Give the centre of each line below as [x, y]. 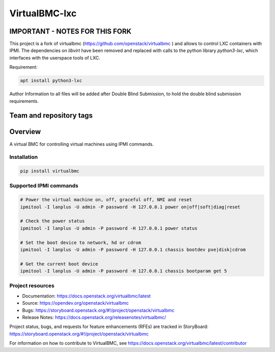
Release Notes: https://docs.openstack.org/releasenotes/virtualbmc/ [94, 317]
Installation [24, 157]
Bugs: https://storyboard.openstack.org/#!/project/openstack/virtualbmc [99, 310]
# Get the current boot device [59, 264]
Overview [25, 132]
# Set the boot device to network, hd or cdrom [80, 242]
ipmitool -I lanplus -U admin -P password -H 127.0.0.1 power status [109, 228]
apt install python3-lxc [51, 81]
